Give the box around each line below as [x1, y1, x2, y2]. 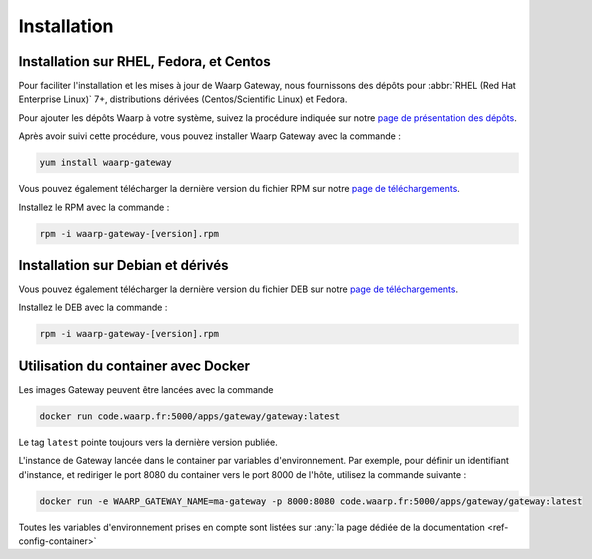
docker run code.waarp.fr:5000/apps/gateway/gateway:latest [39, 410, 341, 422]
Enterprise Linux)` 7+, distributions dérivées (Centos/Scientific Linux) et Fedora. [18, 93, 348, 105]
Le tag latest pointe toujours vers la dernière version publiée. [18, 436, 279, 448]
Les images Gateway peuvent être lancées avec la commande [18, 383, 274, 395]
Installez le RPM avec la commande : [18, 201, 170, 213]
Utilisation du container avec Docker [18, 357, 250, 374]
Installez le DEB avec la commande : [18, 301, 168, 314]
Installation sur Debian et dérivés [18, 256, 229, 274]
